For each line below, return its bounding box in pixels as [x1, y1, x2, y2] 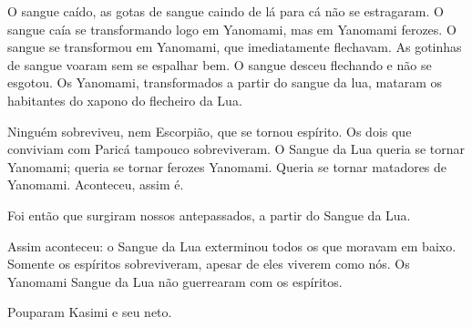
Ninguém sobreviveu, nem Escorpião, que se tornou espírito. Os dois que [7, 121, 412, 140]
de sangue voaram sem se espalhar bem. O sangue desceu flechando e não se [7, 55, 432, 74]
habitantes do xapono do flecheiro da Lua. [7, 90, 242, 109]
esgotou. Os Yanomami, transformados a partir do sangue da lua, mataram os [7, 73, 443, 92]
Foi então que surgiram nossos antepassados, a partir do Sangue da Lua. [7, 205, 411, 224]
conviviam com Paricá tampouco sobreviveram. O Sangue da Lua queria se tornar [7, 139, 466, 158]
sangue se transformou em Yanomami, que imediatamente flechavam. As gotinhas [7, 37, 462, 56]
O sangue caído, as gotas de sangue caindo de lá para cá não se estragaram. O [7, 2, 444, 20]
